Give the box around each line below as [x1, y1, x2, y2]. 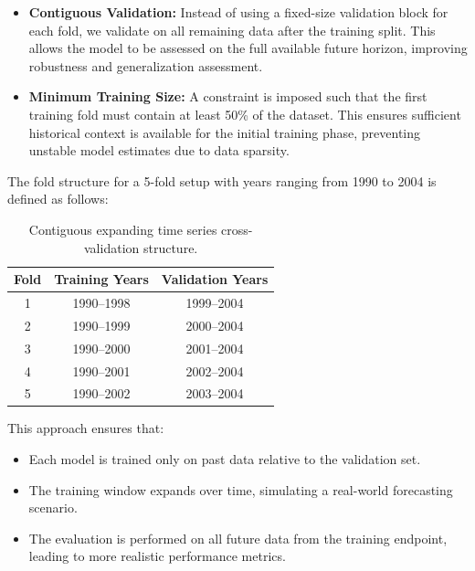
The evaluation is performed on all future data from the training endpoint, [28, 528, 448, 547]
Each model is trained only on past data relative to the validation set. [28, 449, 421, 469]
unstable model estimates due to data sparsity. [28, 141, 290, 160]
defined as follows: [7, 189, 109, 208]
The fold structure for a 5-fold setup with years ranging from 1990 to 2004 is [7, 171, 437, 190]
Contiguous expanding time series [28, 219, 217, 238]
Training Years [54, 270, 149, 289]
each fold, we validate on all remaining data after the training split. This [28, 20, 436, 39]
